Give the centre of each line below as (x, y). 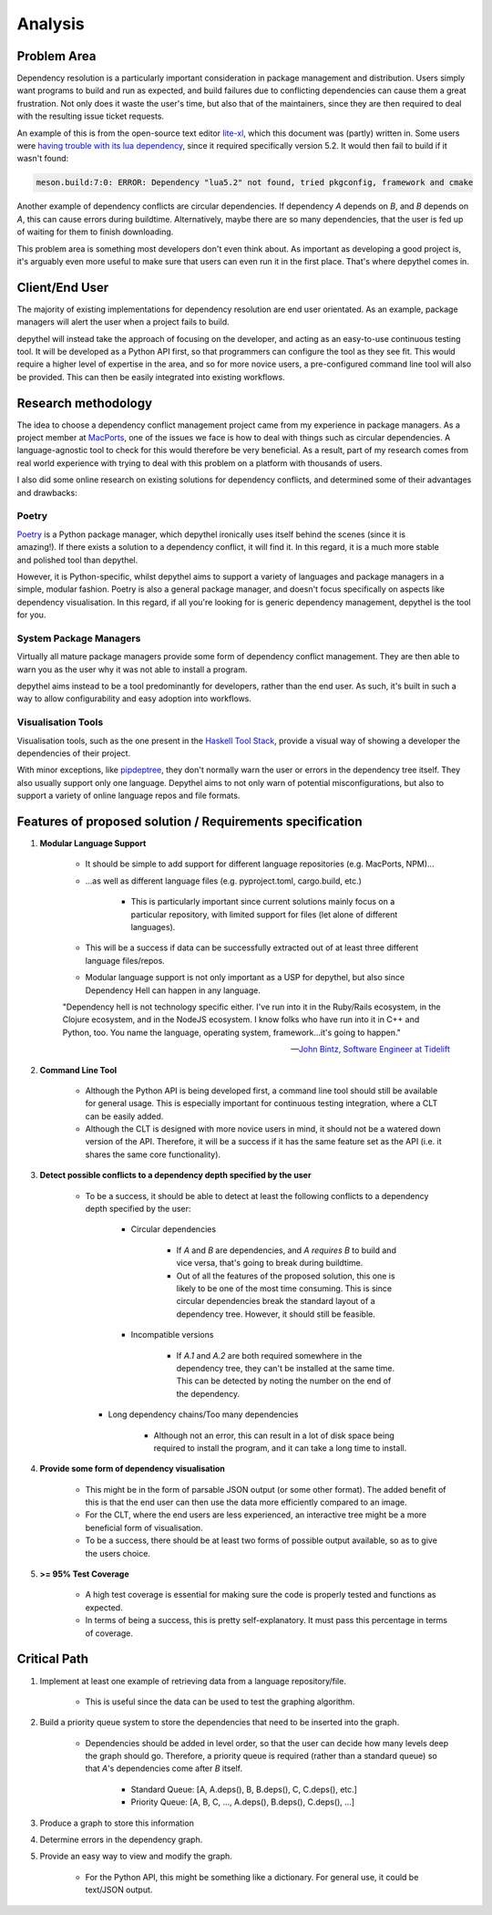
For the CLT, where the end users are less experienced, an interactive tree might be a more (256, 1515)
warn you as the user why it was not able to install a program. (132, 669)
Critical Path (53, 1659)
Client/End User (63, 287)
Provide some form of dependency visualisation (132, 1469)
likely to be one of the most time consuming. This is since (284, 1289)
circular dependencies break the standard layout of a (276, 1301)
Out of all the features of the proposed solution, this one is (286, 1276)
